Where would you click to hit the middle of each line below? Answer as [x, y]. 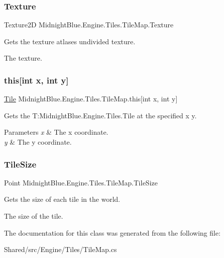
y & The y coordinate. [38, 142]
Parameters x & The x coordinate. [56, 132]
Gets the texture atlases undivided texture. [70, 41]
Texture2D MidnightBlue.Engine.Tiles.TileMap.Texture [89, 25]
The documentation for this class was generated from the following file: [112, 232]
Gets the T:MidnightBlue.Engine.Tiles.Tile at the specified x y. [100, 115]
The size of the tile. [34, 216]
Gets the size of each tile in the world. [62, 199]
